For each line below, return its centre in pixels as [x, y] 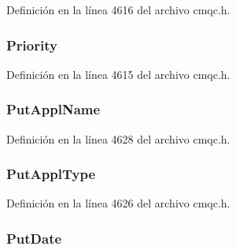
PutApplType [51, 174]
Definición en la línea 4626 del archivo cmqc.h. [118, 203]
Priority [32, 45]
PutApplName [53, 109]
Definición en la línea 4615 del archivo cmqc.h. [118, 74]
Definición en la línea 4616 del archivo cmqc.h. [118, 9]
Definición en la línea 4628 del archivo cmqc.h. [118, 138]
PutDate [34, 238]
